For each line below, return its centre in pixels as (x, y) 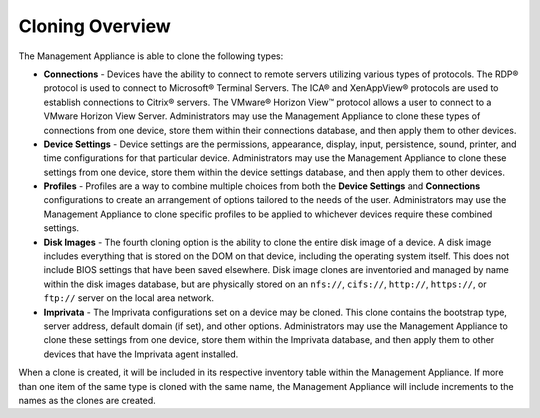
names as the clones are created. (87, 400)
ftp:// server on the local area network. (129, 298)
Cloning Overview (95, 26)
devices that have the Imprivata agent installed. (141, 354)
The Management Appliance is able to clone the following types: (151, 56)
